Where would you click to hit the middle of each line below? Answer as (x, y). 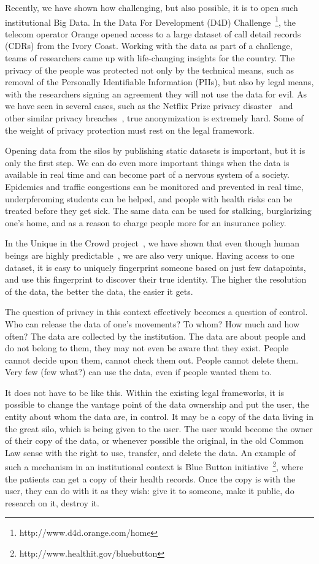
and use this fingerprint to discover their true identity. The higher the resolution (156, 279)
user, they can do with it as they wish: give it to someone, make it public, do (150, 491)
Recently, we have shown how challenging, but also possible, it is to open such (152, 7)
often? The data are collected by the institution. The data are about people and (156, 336)
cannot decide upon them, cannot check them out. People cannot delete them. (152, 360)
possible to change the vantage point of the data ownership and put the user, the (157, 404)
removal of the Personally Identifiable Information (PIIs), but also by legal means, (159, 82)
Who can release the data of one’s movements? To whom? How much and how (152, 323)
